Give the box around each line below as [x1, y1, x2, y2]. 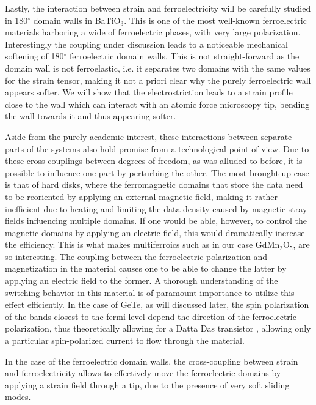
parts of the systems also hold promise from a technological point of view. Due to [5, 142, 309, 155]
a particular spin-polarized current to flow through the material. [5, 334, 245, 347]
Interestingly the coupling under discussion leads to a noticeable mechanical [5, 37, 289, 50]
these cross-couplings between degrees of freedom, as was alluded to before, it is [5, 154, 303, 167]
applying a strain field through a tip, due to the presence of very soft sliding [5, 378, 290, 391]
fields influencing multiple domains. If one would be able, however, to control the [5, 214, 307, 227]
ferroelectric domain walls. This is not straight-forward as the [70, 50, 300, 62]
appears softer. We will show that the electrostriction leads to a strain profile [5, 86, 293, 98]
